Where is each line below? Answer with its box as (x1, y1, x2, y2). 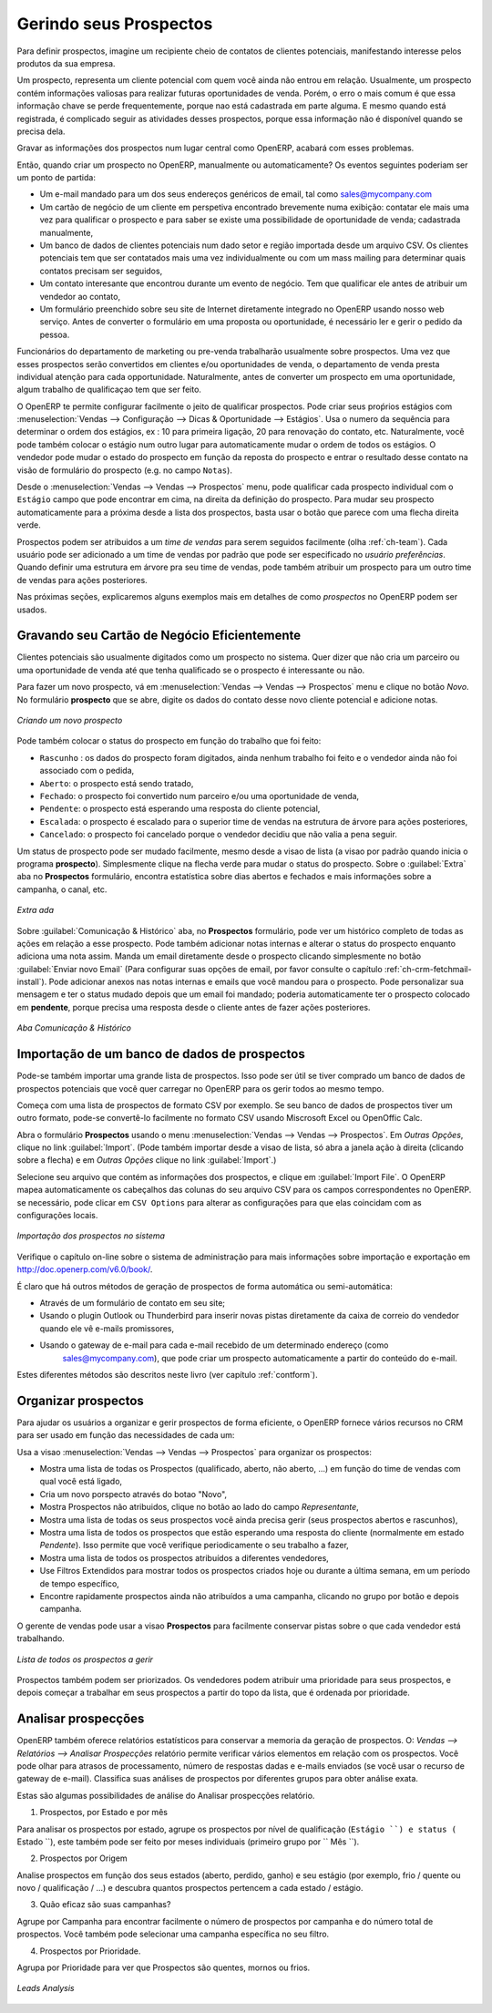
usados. (16, 604, 47, 615)
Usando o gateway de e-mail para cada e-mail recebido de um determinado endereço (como (39, 1340, 389, 1351)
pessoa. (39, 329, 70, 340)
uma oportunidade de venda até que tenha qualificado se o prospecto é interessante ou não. (16, 664, 365, 675)
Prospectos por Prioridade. (39, 1946, 141, 1957)
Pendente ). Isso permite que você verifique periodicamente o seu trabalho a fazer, (39, 1540, 350, 1551)
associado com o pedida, (39, 765, 135, 776)
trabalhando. (16, 1633, 66, 1644)
